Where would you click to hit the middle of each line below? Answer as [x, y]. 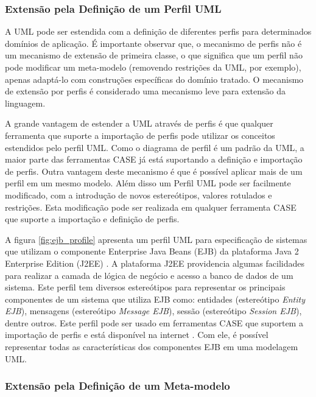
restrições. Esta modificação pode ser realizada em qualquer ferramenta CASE [151, 207]
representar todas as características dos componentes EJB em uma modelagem [152, 347]
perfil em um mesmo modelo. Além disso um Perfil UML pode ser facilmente [148, 183]
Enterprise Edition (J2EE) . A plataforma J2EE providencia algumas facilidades [155, 263]
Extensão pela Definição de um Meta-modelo [118, 386]
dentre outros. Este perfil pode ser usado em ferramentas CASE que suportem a [154, 322]
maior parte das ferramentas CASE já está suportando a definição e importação [154, 159]
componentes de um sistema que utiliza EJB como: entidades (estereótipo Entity [155, 299]
